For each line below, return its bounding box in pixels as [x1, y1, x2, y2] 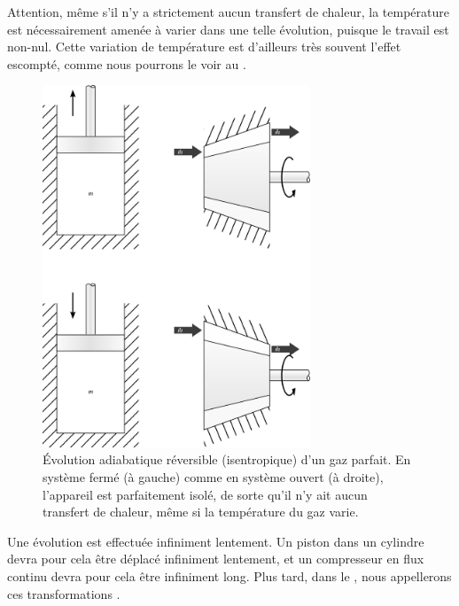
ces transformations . [7, 584, 121, 602]
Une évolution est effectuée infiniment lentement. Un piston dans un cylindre [7, 532, 424, 550]
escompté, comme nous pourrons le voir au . [7, 54, 246, 73]
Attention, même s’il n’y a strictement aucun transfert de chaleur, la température [7, 3, 449, 20]
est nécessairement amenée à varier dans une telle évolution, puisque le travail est [7, 19, 449, 38]
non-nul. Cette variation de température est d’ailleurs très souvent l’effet [7, 37, 401, 56]
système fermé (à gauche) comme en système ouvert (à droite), [43, 468, 384, 486]
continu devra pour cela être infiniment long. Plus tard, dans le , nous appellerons [7, 566, 452, 585]
